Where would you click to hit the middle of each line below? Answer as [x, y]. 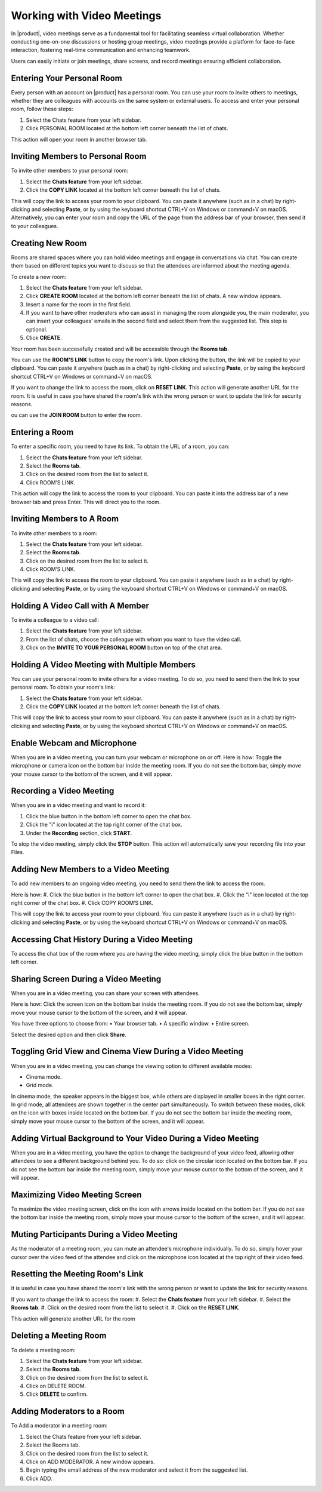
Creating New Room [49, 243]
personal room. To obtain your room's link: [63, 687]
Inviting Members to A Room [65, 519]
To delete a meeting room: [43, 1350]
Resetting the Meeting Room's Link [77, 1274]
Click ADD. [39, 1478]
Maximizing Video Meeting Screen [77, 1195]
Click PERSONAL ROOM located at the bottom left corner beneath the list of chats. [127, 128]
